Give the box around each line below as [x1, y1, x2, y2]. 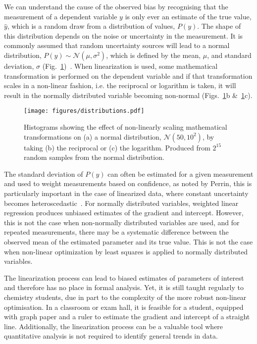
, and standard [207, 49, 252, 60]
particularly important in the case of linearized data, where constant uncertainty [4, 188, 249, 198]
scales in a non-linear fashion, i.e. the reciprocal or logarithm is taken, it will [4, 80, 236, 91]
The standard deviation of [4, 168, 83, 179]
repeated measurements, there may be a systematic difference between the [4, 227, 229, 237]
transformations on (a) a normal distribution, [24, 131, 161, 142]
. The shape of [197, 21, 241, 31]
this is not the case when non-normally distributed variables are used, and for [4, 217, 240, 227]
